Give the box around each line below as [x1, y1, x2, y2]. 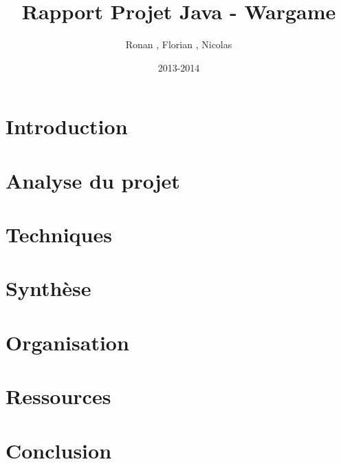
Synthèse [5, 274, 91, 302]
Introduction [5, 112, 128, 140]
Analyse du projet [5, 166, 180, 194]
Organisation [5, 328, 129, 356]
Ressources [5, 382, 111, 410]
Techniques [5, 220, 112, 249]
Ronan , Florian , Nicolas [125, 37, 232, 52]
